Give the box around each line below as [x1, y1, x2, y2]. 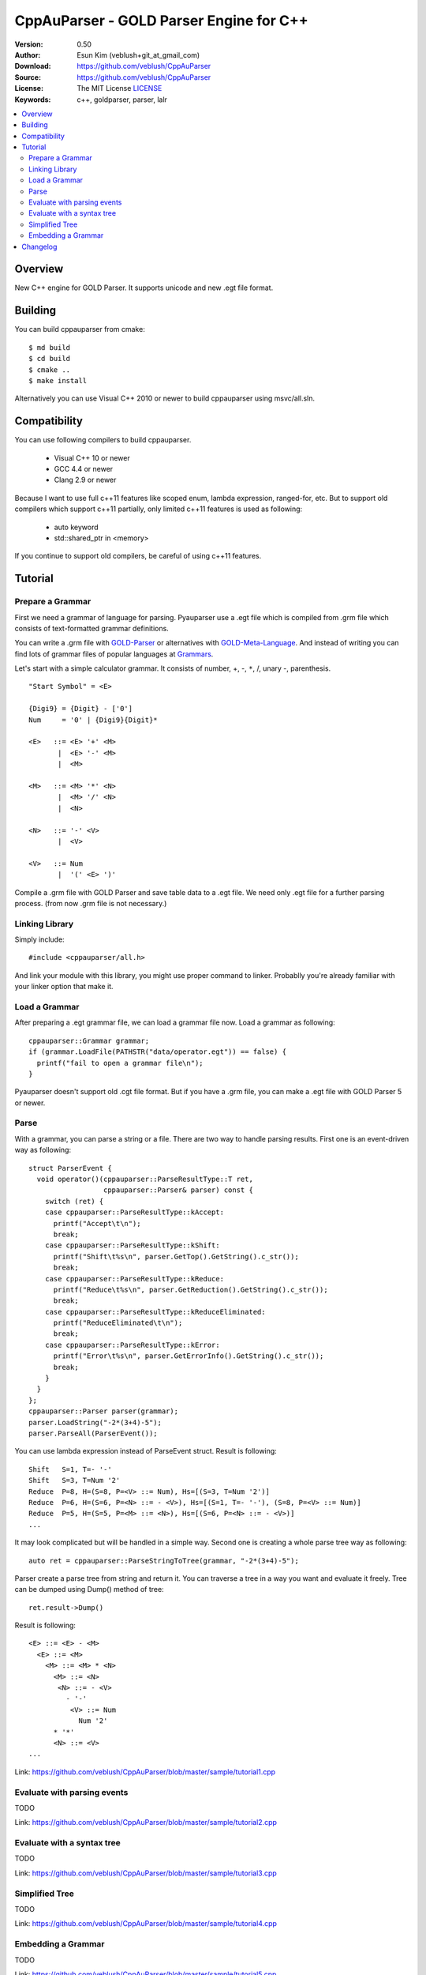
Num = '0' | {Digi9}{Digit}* [28, 715, 158, 724]
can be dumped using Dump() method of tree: [14, 1585, 165, 1594]
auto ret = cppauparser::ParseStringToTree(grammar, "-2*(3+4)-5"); [28, 1556, 299, 1565]
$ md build [28, 343, 71, 352]
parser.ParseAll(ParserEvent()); [28, 1429, 158, 1438]
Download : [14, 62, 51, 71]
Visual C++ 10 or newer [54, 453, 130, 462]
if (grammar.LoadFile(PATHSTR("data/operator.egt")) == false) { [28, 1048, 287, 1056]
